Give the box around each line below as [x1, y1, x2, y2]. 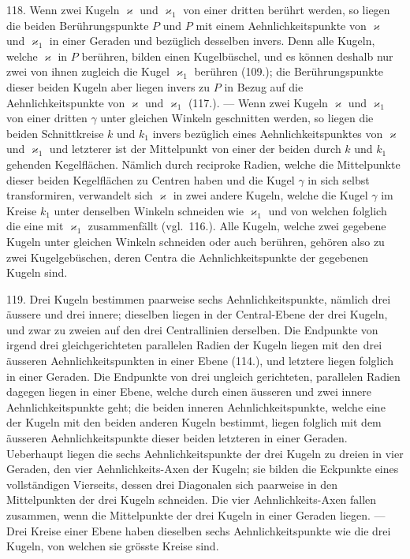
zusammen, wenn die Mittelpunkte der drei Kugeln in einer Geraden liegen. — [6, 507, 386, 523]
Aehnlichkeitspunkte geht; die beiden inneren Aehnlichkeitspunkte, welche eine [6, 398, 386, 415]
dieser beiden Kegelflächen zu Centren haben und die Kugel [6, 171, 295, 188]
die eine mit [6, 218, 64, 234]
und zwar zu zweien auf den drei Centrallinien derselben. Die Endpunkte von [6, 321, 378, 337]
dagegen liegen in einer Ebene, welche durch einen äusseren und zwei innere [6, 383, 371, 400]
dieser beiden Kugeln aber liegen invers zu [6, 78, 211, 95]
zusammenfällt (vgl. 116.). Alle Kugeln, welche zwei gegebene [88, 218, 386, 234]
